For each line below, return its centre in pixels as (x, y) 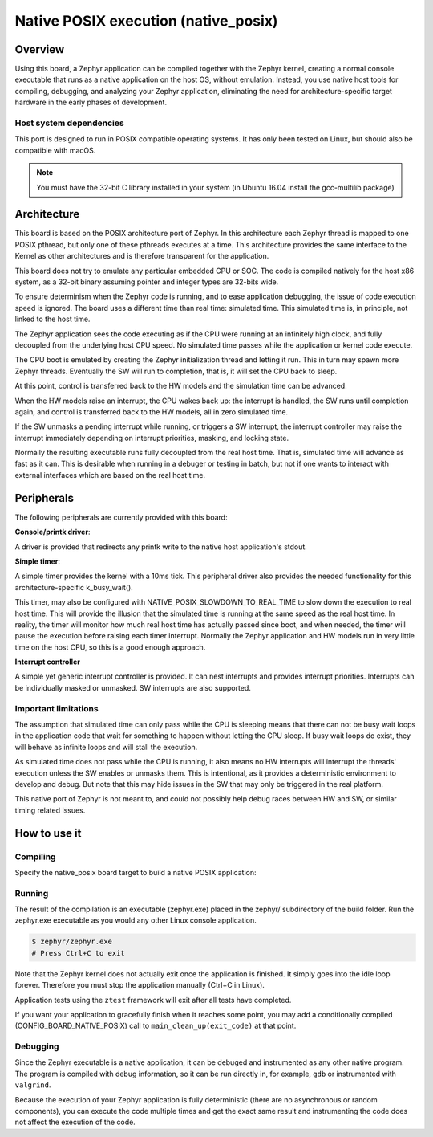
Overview (40, 49)
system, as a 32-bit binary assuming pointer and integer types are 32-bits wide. (147, 282)
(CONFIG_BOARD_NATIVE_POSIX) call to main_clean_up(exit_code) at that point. (156, 1026)
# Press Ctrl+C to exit (79, 953)
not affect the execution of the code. (75, 1122)
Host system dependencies (69, 123)
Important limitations (57, 708)
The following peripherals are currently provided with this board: (121, 517)
